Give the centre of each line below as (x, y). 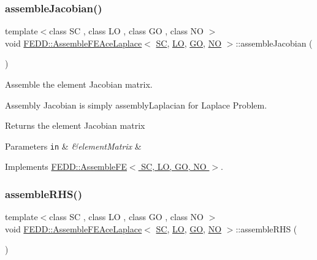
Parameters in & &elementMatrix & (73, 146)
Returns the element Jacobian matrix (75, 125)
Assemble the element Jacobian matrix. (79, 84)
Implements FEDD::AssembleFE (66, 166)
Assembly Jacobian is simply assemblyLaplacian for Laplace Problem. (136, 105)
